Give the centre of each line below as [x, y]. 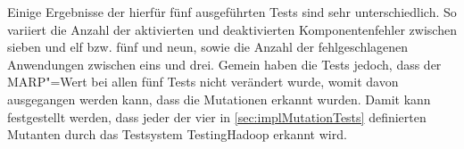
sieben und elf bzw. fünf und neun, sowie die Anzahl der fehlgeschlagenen [208, 47]
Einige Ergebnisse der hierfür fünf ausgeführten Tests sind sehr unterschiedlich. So [232, 12]
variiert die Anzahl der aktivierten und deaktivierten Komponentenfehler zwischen [232, 29]
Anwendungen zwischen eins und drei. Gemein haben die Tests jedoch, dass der [224, 64]
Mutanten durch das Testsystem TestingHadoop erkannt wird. [177, 134]
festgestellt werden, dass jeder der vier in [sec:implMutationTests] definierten [217, 116]
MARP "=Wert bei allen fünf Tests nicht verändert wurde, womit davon [203, 82]
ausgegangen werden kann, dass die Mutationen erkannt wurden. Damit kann [219, 99]
